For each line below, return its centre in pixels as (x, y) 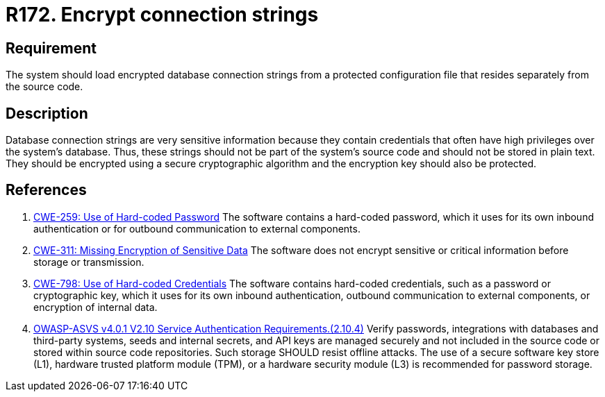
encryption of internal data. (96, 307)
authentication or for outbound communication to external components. (197, 228)
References (46, 190)
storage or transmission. (89, 262)
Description (47, 113)
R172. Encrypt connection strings (162, 15)
